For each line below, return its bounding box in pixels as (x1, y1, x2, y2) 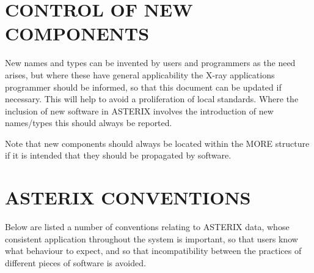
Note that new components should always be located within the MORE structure (5, 136, 310, 149)
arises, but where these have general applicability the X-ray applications (5, 68, 275, 81)
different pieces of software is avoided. (5, 256, 146, 269)
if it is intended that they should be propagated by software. (5, 149, 232, 162)
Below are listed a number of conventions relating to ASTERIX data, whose (5, 220, 290, 233)
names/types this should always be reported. (5, 116, 172, 129)
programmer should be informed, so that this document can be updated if (5, 80, 282, 93)
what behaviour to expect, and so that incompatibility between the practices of (5, 244, 302, 257)
